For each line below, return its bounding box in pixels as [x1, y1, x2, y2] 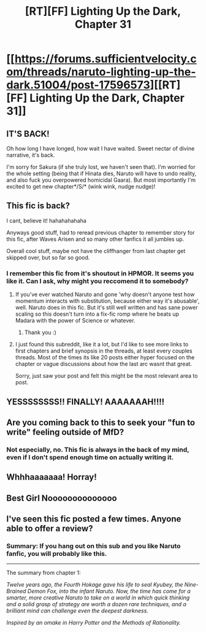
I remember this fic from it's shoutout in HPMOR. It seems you [6, 269, 194, 278]
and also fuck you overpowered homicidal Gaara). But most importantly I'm [6, 176, 196, 184]
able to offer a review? [6, 523, 93, 534]
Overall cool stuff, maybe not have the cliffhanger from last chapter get [6, 247, 186, 254]
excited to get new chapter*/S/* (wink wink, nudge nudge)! [6, 183, 156, 190]
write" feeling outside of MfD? [6, 427, 124, 437]
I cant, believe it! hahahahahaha [6, 217, 87, 224]
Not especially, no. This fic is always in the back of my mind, [6, 445, 189, 454]
